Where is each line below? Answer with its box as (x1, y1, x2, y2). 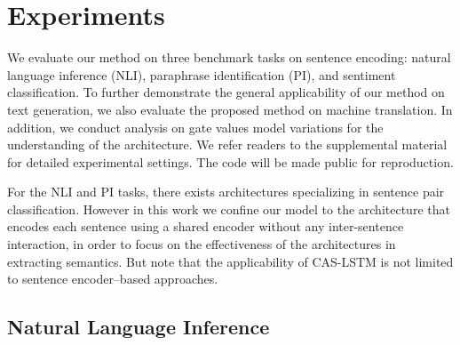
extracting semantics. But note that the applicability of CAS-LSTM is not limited (7, 252, 454, 270)
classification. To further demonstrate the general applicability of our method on (7, 83, 445, 101)
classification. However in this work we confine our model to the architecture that (7, 199, 450, 218)
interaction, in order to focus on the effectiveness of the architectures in (7, 235, 396, 253)
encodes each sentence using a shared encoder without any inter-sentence (7, 217, 404, 236)
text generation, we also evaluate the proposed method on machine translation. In (7, 100, 453, 118)
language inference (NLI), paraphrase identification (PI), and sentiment (7, 65, 396, 84)
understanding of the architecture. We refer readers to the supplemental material (7, 135, 448, 154)
